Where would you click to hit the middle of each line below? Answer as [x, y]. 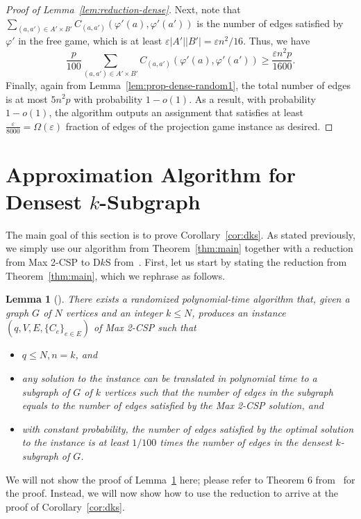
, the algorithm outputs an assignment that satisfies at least [176, 112]
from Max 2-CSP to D [53, 262]
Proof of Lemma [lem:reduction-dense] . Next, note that [123, 9]
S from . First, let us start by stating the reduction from [226, 262]
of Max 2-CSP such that [145, 327]
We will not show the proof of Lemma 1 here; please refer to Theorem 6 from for [180, 479]
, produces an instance [239, 312]
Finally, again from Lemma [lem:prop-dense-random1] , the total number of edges [178, 85]
